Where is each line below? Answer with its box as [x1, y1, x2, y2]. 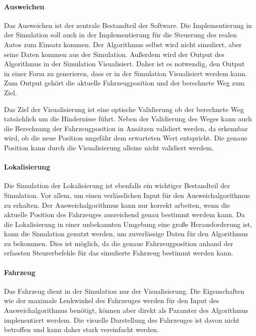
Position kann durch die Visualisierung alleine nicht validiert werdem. [4, 142, 214, 152]
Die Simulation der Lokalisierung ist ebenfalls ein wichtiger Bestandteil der [4, 180, 230, 191]
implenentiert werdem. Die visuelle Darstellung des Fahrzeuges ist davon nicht [4, 314, 240, 325]
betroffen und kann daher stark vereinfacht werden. [4, 324, 159, 335]
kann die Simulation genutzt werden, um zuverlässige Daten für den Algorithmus [4, 228, 249, 239]
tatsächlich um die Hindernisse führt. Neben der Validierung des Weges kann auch [4, 113, 252, 124]
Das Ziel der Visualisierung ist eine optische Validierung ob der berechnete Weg [4, 104, 244, 114]
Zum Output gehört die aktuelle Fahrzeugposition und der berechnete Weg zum [4, 78, 245, 88]
